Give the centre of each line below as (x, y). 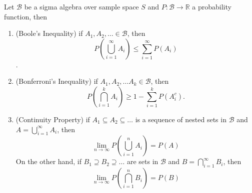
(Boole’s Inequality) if (49, 33)
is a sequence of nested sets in (181, 119)
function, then (25, 16)
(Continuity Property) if (53, 119)
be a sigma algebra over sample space (81, 6)
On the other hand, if (48, 161)
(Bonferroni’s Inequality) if (57, 81)
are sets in (142, 161)
